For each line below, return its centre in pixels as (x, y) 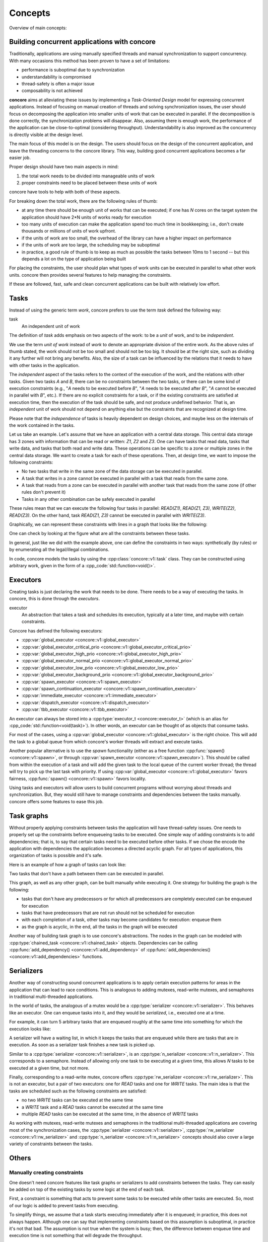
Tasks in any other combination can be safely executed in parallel (89, 499)
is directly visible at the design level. (46, 135)
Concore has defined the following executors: (56, 630)
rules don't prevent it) (44, 492)
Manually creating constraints (46, 1172)
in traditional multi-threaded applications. (51, 997)
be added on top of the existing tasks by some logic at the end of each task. (87, 1189)
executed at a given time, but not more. (49, 1068)
